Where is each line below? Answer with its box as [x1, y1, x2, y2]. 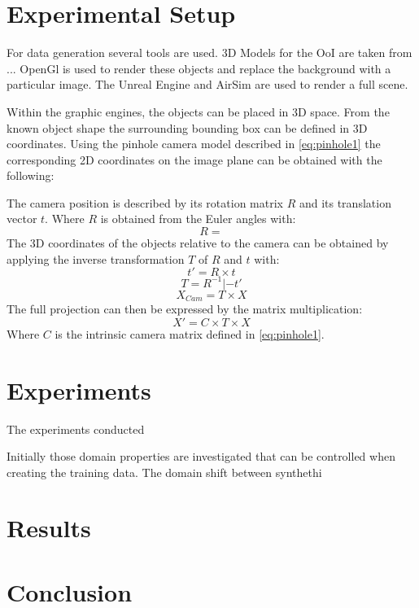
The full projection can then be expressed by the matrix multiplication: [7, 300, 363, 317]
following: [7, 167, 55, 184]
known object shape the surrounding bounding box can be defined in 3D [7, 119, 368, 136]
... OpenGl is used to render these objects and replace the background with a [7, 59, 391, 77]
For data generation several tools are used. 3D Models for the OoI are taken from [7, 44, 412, 61]
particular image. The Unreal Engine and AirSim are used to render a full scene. [7, 76, 408, 93]
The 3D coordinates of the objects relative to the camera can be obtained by [7, 234, 389, 252]
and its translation [299, 194, 391, 211]
